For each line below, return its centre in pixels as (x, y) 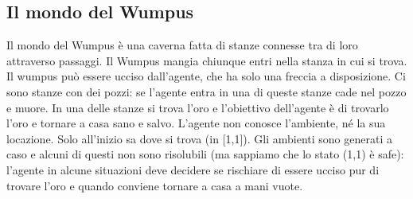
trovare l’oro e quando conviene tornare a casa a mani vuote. (155, 185)
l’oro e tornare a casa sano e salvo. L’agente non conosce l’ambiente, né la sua (196, 123)
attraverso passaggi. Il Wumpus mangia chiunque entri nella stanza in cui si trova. (207, 60)
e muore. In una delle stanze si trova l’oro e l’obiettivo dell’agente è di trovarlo (198, 107)
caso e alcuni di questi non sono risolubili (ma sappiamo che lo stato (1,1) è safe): (205, 154)
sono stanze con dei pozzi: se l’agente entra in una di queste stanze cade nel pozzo (206, 91)
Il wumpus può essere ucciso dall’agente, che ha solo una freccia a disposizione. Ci (206, 76)
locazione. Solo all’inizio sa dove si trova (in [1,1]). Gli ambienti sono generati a (199, 138)
